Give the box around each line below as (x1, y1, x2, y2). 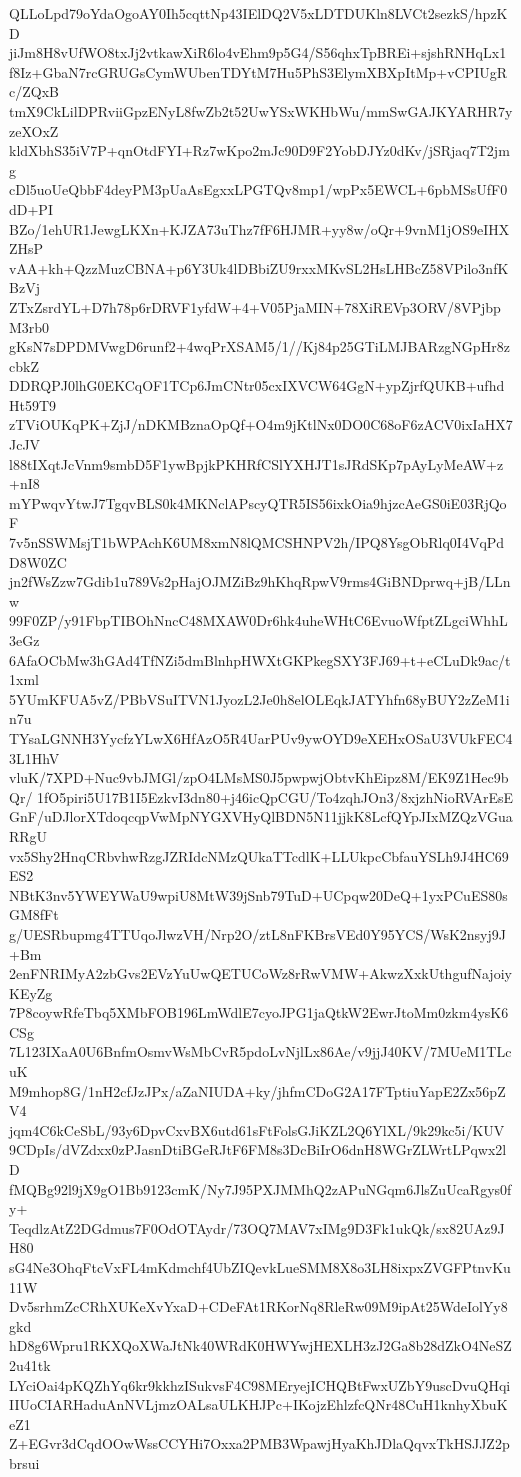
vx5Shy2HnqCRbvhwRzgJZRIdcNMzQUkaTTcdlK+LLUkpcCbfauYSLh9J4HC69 (9, 845, 509, 866)
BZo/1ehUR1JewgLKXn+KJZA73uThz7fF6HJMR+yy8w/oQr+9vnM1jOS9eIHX (9, 218, 510, 239)
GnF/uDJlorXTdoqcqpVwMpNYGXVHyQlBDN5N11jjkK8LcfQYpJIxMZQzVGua (9, 806, 513, 827)
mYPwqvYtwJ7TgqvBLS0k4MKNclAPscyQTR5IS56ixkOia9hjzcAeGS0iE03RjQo (9, 492, 507, 513)
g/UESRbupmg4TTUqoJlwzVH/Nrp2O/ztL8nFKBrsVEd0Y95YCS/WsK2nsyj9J (9, 923, 506, 944)
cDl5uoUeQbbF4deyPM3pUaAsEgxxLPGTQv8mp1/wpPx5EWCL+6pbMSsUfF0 (9, 179, 508, 200)
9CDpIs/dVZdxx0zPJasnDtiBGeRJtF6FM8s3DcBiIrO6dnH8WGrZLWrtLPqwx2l (9, 1139, 507, 1160)
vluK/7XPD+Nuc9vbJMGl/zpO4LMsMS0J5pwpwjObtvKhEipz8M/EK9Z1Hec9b (9, 767, 509, 788)
